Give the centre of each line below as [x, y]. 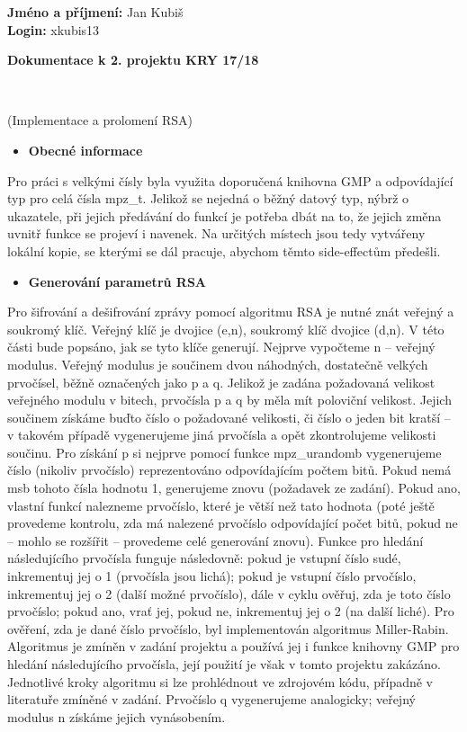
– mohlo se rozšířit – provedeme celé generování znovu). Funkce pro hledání [216, 540]
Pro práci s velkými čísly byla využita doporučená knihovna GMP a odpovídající [230, 180]
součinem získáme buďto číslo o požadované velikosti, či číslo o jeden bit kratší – [229, 417]
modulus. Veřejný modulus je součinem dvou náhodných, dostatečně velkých [218, 364]
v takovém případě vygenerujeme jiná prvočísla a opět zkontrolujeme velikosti [222, 435]
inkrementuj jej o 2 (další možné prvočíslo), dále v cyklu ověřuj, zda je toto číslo [229, 593]
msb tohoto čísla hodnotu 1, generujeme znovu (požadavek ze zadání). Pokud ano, [234, 488]
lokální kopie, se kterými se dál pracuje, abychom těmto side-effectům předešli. [224, 250]
